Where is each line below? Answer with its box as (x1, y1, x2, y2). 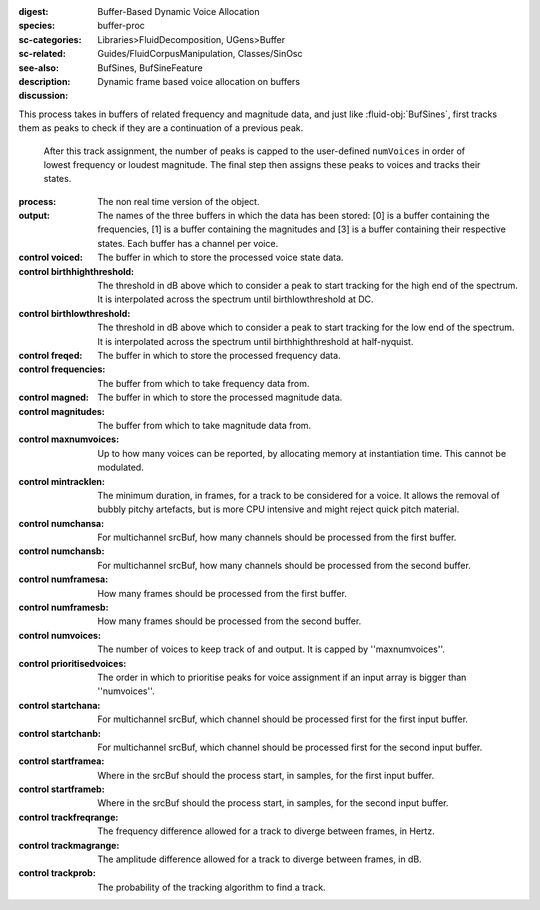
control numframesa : (18, 573, 109, 585)
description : (18, 75, 71, 87)
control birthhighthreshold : (18, 265, 135, 277)
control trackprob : (18, 867, 97, 879)
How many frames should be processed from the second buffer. (97, 615, 362, 627)
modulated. (97, 461, 144, 474)
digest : (18, 6, 49, 17)
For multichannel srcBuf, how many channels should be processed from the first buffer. (97, 531, 457, 544)
